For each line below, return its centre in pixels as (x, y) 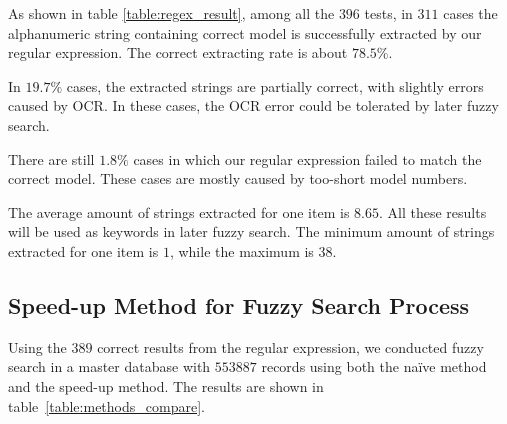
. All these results (432, 211)
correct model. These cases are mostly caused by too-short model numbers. (238, 178)
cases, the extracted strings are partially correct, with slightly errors (275, 85)
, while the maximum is (241, 250)
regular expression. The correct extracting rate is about (178, 52)
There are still (51, 158)
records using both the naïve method (374, 366)
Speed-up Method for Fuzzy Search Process (239, 304)
